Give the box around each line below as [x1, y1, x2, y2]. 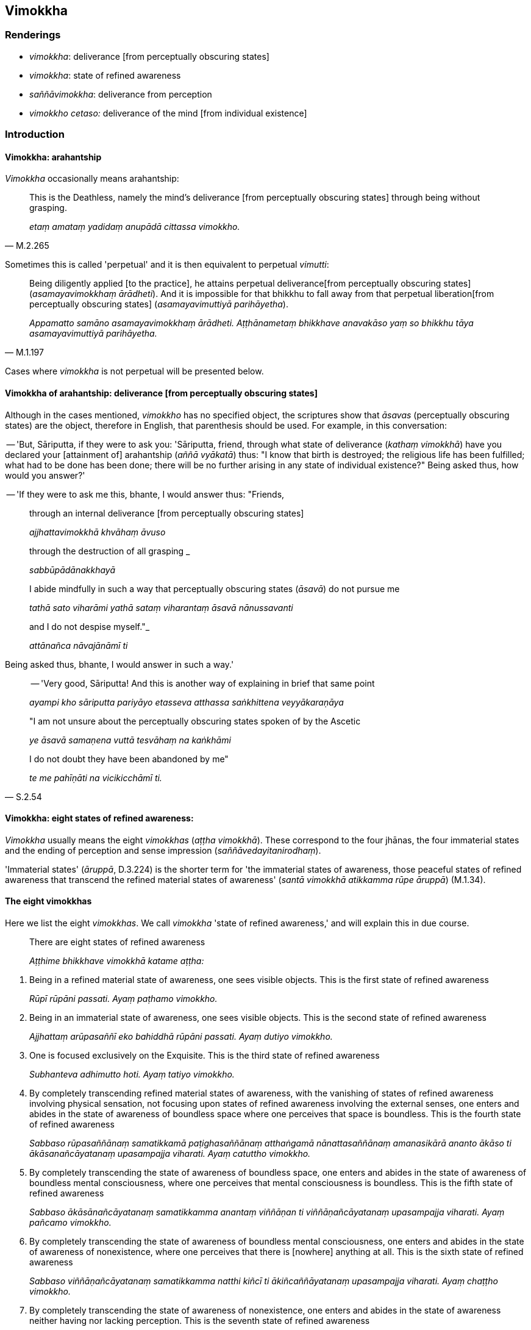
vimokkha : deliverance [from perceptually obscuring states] [29, 51, 269, 62]
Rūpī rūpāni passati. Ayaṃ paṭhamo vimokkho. [29, 993, 218, 1004]
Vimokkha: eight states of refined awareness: [5, 813, 194, 824]
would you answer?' [5, 470, 85, 481]
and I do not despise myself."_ [29, 621, 150, 632]
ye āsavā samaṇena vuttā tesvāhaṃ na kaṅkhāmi [29, 734, 231, 745]
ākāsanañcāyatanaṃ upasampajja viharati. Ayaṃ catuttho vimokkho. [29, 1148, 311, 1159]
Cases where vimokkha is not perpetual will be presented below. [5, 366, 264, 377]
